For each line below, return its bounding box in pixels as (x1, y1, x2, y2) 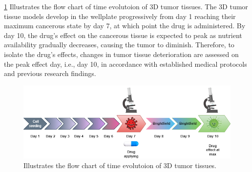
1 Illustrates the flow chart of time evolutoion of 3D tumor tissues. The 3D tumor (4, 1, 248, 11)
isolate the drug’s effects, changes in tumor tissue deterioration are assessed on (4, 49, 239, 59)
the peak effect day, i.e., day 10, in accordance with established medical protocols (4, 58, 247, 69)
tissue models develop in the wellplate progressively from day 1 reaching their (4, 11, 236, 21)
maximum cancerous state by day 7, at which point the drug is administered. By (4, 20, 246, 31)
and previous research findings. (4, 68, 96, 78)
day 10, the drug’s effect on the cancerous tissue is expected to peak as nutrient (4, 30, 242, 40)
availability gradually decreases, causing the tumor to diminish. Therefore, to (4, 39, 234, 50)
